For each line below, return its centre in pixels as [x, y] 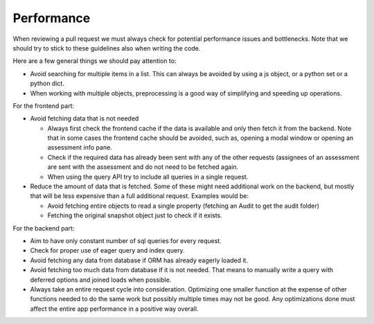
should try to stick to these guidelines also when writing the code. [107, 48]
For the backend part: [44, 228]
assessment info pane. [80, 147]
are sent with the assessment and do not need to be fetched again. [143, 167]
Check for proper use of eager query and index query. [107, 251]
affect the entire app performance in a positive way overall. [114, 309]
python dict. [47, 84]
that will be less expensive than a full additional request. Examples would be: [140, 196]
